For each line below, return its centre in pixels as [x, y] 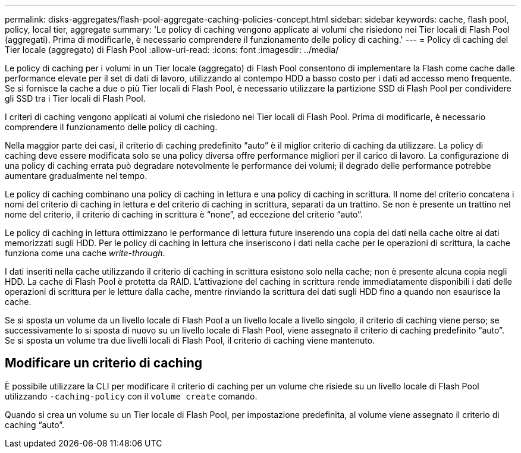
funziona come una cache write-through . [85, 253]
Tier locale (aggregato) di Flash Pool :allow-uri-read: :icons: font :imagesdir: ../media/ [172, 50]
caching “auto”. [35, 424]
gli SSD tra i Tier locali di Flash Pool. [75, 98]
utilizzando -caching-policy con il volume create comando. [131, 396]
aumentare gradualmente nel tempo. [76, 176]
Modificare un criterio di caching [103, 363]
